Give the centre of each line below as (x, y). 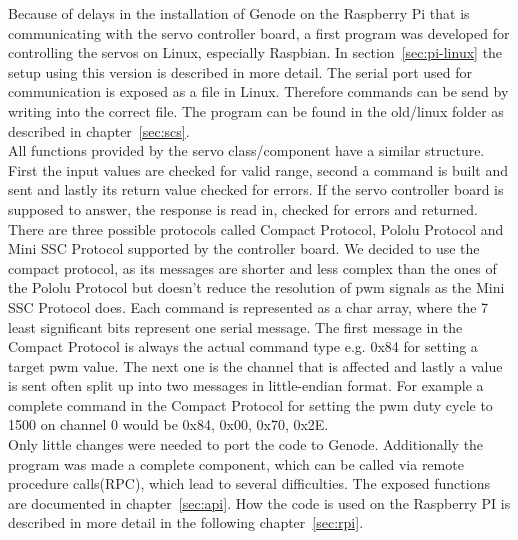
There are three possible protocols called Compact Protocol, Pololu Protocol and (256, 228)
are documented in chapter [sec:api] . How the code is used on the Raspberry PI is (259, 502)
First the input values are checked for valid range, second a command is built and (258, 169)
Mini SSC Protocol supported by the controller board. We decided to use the (244, 248)
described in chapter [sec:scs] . (99, 130)
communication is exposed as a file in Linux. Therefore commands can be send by (258, 91)
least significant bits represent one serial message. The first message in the (235, 326)
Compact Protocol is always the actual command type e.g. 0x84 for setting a (243, 346)
